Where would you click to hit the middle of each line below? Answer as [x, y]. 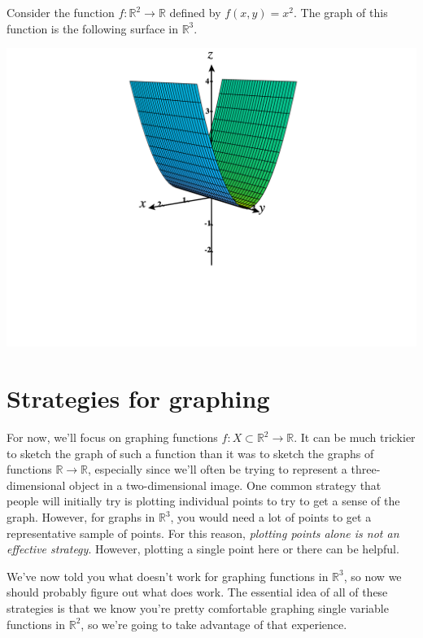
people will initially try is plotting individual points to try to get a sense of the [203, 501]
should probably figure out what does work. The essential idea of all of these [197, 592]
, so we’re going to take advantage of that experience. [214, 624]
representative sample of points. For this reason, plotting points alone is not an [203, 533]
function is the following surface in [92, 28]
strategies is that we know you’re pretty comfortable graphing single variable [198, 608]
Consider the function [61, 12]
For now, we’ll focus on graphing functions [112, 437]
